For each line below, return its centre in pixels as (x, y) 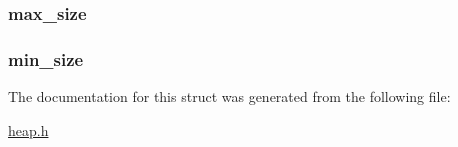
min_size (46, 58)
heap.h (28, 129)
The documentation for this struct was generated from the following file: (229, 96)
